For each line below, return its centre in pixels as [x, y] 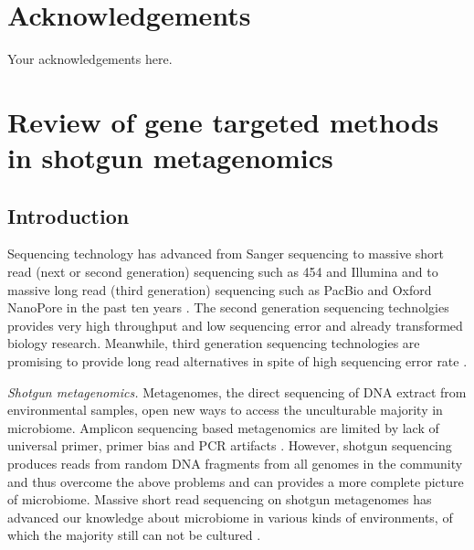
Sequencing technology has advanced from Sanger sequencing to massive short [226, 254]
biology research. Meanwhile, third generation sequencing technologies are [214, 343]
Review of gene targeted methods [223, 121]
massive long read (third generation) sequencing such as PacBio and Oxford [220, 289]
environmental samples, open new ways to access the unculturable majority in [225, 410]
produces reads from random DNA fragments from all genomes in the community [235, 464]
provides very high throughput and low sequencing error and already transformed [235, 325]
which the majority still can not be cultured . [134, 535]
